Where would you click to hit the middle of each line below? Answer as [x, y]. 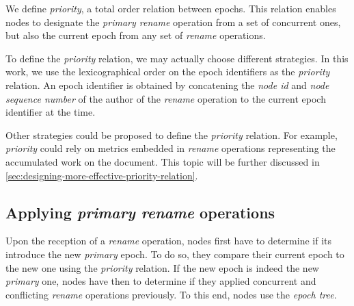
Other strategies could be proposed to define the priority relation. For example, [172, 135]
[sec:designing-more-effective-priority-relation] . [102, 175]
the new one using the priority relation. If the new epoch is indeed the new [162, 267]
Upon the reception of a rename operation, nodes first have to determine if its [169, 241]
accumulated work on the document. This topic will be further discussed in [163, 161]
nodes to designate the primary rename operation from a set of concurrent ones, [173, 22]
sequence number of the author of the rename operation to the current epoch [166, 98]
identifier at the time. [51, 112]
